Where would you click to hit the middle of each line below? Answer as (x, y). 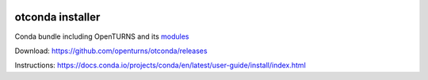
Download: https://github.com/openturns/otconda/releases (111, 51)
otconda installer (57, 17)
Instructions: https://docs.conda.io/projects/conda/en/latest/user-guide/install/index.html (160, 65)
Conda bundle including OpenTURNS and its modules (102, 36)
